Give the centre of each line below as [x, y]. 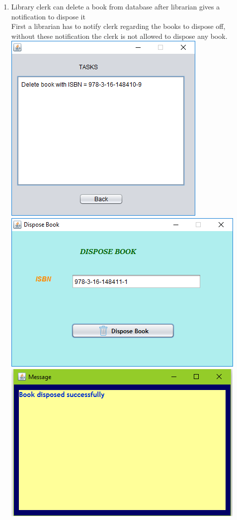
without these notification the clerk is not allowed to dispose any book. [119, 36]
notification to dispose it [48, 16]
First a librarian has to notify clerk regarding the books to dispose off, [118, 26]
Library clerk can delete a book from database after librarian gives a [116, 6]
